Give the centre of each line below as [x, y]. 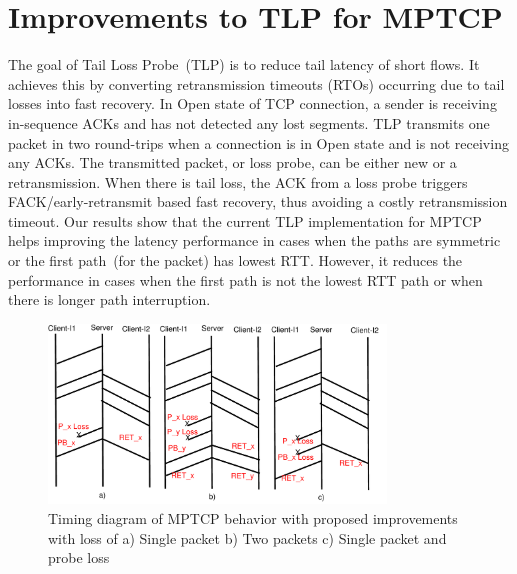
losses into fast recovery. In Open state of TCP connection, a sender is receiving [252, 103]
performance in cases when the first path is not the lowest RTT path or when [245, 279]
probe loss [79, 557]
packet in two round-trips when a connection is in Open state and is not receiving [258, 142]
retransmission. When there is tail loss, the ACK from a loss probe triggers [238, 181]
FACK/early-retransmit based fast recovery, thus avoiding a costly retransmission [258, 201]
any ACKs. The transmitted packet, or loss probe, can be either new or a [232, 162]
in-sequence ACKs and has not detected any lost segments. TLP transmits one [249, 122]
